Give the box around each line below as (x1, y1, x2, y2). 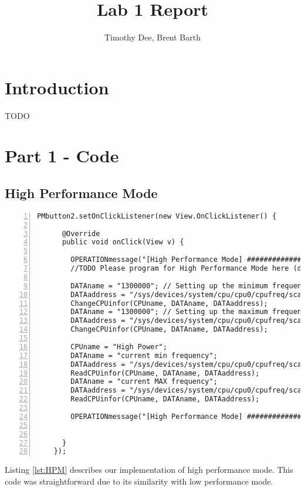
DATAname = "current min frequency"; (70, 351, 218, 360)
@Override (62, 229, 100, 238)
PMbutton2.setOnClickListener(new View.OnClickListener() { (37, 212, 277, 220)
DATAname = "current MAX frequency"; (70, 377, 218, 386)
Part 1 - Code (5, 144, 119, 168)
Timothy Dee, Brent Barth (104, 31, 201, 43)
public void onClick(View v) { (62, 238, 184, 247)
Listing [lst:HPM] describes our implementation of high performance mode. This (5, 463, 293, 476)
